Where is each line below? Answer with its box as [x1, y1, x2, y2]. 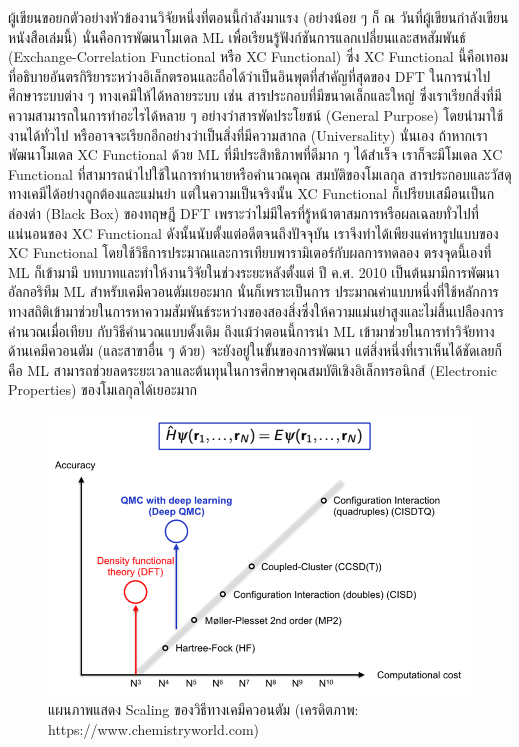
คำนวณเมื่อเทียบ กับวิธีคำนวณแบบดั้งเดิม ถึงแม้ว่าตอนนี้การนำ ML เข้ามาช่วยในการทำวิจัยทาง [8, 320, 495, 341]
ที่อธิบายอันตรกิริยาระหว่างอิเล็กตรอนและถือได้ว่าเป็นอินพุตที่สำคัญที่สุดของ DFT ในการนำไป [8, 65, 491, 86]
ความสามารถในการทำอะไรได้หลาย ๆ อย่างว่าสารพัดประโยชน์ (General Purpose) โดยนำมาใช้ [8, 104, 504, 125]
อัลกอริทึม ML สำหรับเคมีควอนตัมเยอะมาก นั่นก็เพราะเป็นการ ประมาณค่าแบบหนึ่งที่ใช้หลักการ [8, 281, 499, 302]
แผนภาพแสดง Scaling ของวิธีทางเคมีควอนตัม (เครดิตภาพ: [48, 699, 359, 720]
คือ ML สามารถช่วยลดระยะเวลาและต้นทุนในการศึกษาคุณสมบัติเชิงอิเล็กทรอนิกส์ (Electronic [8, 359, 497, 380]
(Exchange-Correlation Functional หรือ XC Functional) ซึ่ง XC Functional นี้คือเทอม [8, 46, 509, 67]
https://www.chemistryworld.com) [48, 718, 260, 739]
